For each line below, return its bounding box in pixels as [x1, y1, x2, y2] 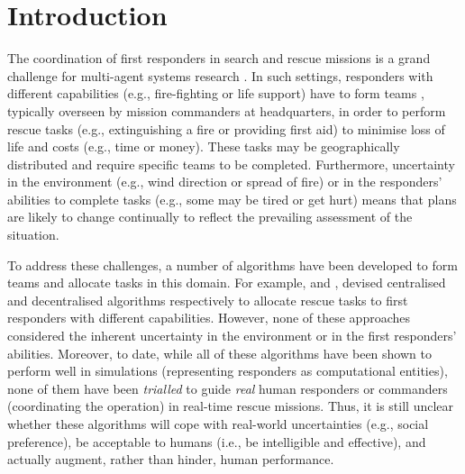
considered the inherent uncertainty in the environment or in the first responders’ [7, 326, 457, 345]
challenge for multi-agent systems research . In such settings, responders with [7, 66, 433, 85]
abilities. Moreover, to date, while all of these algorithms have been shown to [7, 343, 432, 362]
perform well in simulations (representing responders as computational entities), [7, 361, 448, 380]
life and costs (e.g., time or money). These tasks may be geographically [7, 137, 400, 156]
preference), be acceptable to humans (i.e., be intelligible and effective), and [7, 432, 426, 451]
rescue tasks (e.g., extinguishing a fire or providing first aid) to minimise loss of [7, 119, 445, 138]
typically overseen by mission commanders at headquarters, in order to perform [7, 101, 446, 120]
